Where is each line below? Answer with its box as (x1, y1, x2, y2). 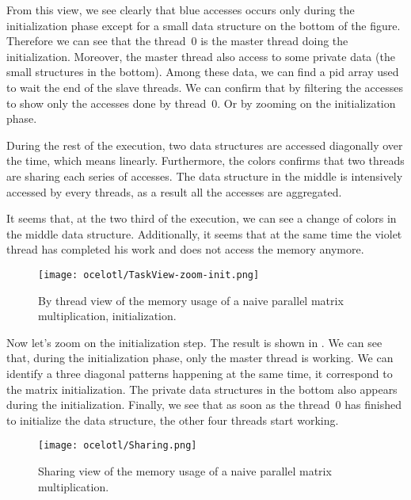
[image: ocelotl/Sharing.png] (38, 440, 197, 452)
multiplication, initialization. (38, 307, 177, 324)
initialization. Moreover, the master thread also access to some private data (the (6, 48, 395, 64)
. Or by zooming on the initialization (217, 94, 396, 111)
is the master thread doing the (200, 32, 348, 49)
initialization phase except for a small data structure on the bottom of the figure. (6, 17, 401, 33)
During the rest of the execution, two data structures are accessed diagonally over (6, 136, 403, 153)
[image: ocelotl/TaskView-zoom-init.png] (38, 269, 260, 281)
